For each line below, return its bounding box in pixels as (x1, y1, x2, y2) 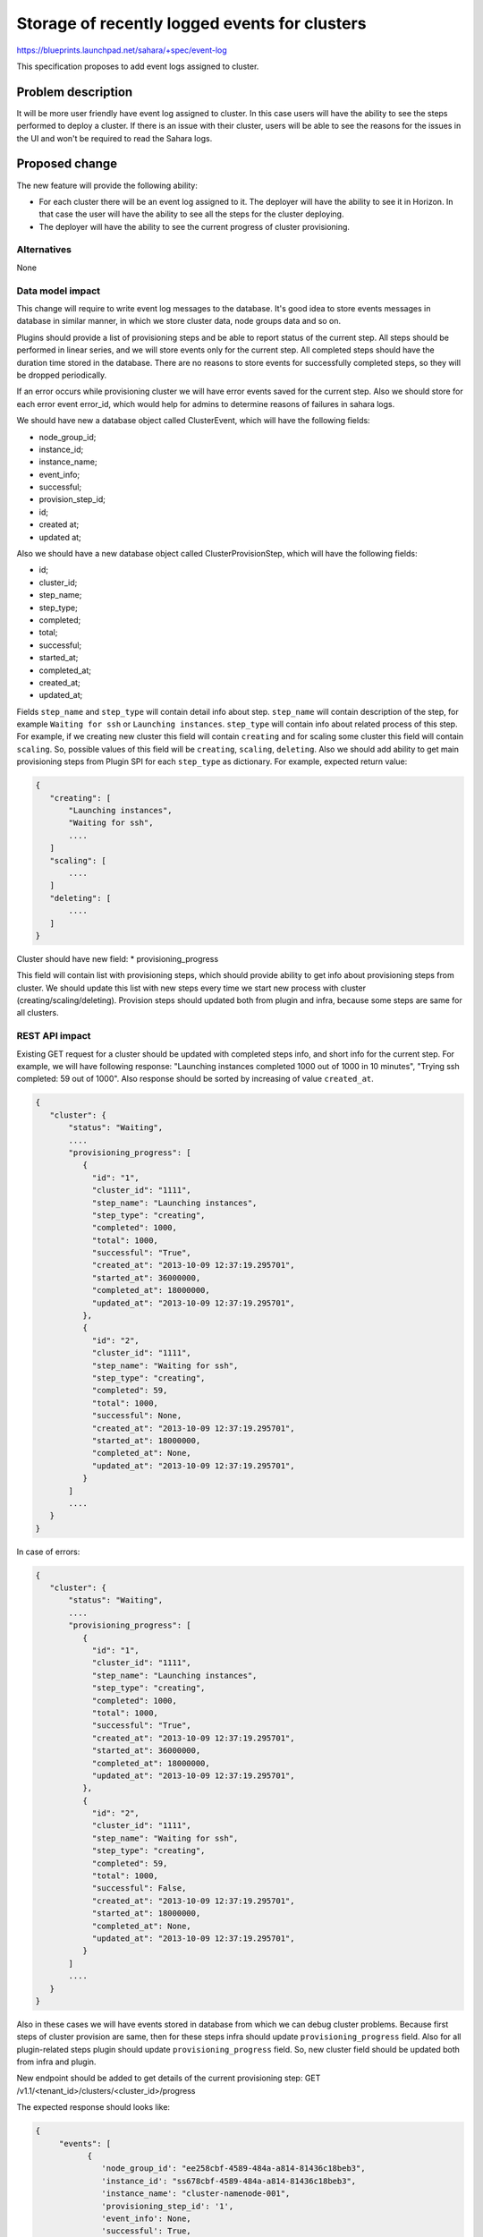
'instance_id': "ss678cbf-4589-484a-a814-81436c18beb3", (101, 2175, 357, 2186)
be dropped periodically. (16, 370, 107, 380)
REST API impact (16, 1030, 91, 1042)
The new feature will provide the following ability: (16, 180, 199, 191)
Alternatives (16, 243, 72, 256)
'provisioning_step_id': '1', (101, 2201, 234, 2211)
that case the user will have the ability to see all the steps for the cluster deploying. (38, 208, 344, 219)
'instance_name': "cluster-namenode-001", (101, 2189, 291, 2199)
